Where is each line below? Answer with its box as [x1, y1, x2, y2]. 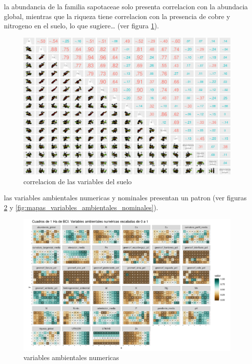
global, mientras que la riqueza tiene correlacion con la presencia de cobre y [4, 11, 231, 21]
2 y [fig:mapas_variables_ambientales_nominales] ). [4, 202, 158, 212]
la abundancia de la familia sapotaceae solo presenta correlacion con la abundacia [4, 1, 248, 11]
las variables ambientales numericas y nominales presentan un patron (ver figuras [4, 193, 247, 203]
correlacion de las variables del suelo [23, 176, 132, 186]
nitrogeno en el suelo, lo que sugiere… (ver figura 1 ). [4, 21, 159, 31]
